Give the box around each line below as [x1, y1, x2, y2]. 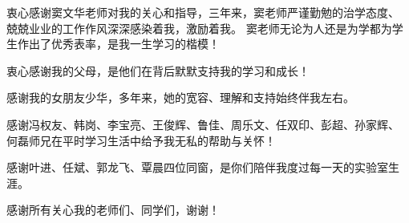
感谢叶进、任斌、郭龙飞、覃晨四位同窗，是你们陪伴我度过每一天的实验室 [6, 159, 388, 176]
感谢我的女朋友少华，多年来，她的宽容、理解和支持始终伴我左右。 [6, 89, 354, 106]
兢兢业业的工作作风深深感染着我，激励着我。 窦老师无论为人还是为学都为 [6, 19, 392, 36]
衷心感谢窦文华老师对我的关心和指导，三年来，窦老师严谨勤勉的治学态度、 [6, 4, 399, 20]
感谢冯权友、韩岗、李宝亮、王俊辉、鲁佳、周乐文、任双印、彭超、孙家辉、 [6, 116, 399, 132]
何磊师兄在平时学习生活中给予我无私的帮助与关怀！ [6, 132, 276, 148]
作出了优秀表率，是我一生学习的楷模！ [17, 35, 220, 52]
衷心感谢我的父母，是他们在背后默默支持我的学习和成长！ [6, 62, 310, 79]
